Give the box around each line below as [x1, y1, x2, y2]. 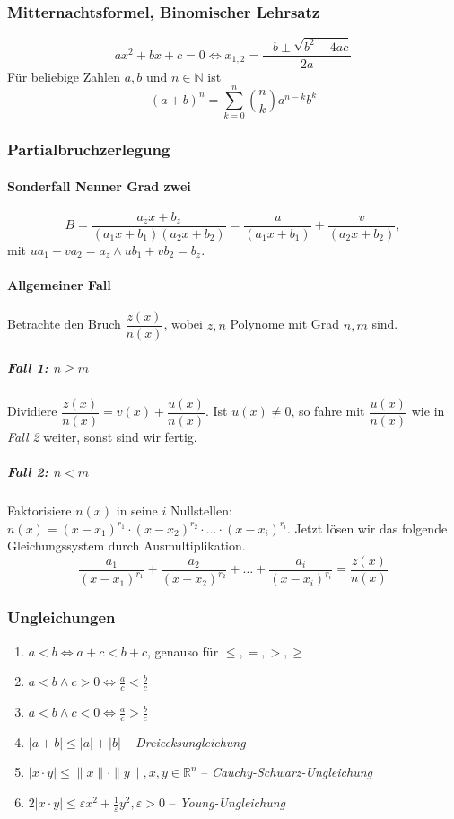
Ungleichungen [7, 606, 116, 629]
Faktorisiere [7, 501, 72, 520]
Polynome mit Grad [230, 314, 340, 333]
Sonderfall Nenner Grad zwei [7, 176, 191, 195]
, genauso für [147, 641, 219, 660]
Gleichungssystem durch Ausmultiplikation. [7, 536, 246, 555]
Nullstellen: [170, 501, 232, 520]
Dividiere [7, 401, 57, 420]
